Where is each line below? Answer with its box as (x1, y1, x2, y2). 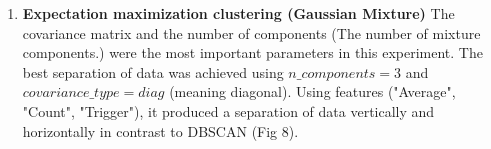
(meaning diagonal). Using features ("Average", (169, 81, 456, 102)
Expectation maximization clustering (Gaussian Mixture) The (22, 3, 455, 23)
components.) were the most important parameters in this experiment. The (22, 42, 483, 63)
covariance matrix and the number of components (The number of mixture (22, 22, 481, 43)
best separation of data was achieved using (22, 61, 284, 82)
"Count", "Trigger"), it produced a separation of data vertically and (22, 100, 435, 121)
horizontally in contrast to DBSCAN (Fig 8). (22, 120, 299, 141)
